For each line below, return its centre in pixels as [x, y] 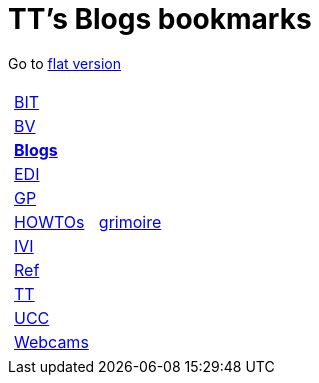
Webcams [51, 341]
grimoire [130, 221]
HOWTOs [49, 221]
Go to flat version [64, 63]
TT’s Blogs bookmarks [160, 19]
